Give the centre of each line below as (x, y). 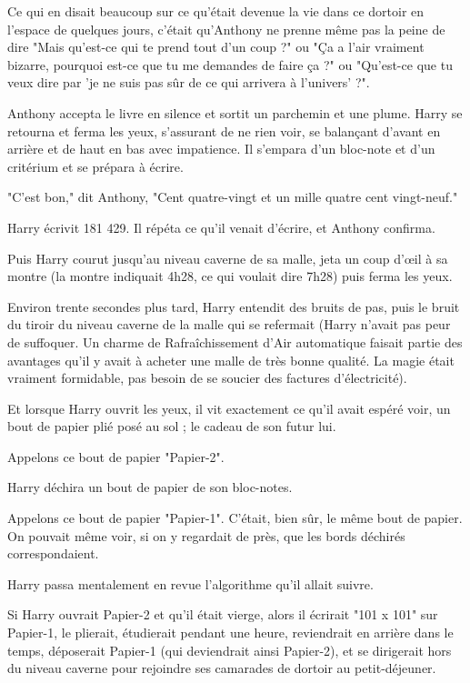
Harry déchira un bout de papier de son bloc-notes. (150, 487)
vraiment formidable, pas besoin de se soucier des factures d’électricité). (207, 378)
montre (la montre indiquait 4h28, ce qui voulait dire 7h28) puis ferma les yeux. (230, 276)
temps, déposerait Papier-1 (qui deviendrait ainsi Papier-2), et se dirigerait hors (230, 650)
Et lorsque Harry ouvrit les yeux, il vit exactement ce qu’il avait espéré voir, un (229, 408)
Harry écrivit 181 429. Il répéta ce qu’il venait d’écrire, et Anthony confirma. (221, 227)
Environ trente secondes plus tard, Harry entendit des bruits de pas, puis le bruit (234, 306)
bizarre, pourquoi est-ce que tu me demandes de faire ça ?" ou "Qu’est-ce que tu (230, 64)
